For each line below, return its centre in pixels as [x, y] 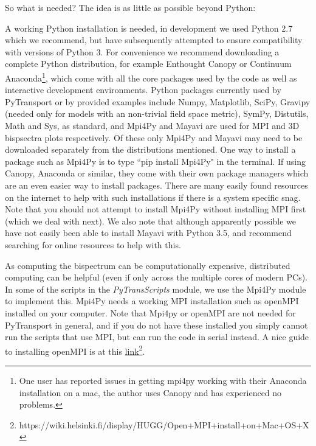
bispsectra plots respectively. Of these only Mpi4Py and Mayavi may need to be [154, 137]
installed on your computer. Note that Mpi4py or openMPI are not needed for [150, 312]
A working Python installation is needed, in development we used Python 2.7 [149, 28]
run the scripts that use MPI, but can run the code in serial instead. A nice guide [157, 337]
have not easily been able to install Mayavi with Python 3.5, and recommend [148, 233]
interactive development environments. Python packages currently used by [143, 90]
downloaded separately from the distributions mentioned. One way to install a [150, 149]
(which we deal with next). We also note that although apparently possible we [150, 221]
